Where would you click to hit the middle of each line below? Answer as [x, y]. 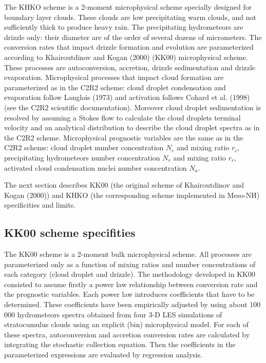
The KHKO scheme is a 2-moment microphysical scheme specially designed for [128, 7]
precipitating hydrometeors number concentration [82, 157]
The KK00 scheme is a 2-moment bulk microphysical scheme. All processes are [128, 254]
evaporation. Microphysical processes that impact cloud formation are [114, 77]
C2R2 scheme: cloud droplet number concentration [84, 147]
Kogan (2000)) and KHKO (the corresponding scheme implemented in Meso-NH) [132, 195]
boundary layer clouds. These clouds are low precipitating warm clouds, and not [130, 17]
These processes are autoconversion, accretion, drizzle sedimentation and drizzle [130, 67]
